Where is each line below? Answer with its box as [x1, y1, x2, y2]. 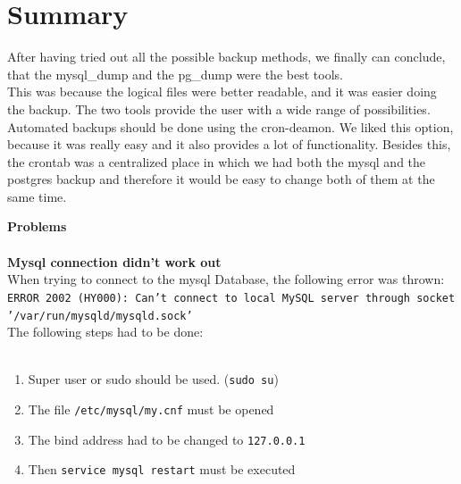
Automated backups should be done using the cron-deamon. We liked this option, [7, 117, 454, 136]
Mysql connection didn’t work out [7, 252, 222, 271]
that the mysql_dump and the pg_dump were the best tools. [7, 64, 343, 83]
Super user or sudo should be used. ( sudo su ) [28, 370, 279, 388]
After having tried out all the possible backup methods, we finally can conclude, [7, 47, 446, 66]
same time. [7, 187, 67, 205]
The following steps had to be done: [7, 322, 204, 341]
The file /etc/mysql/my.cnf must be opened [28, 400, 274, 418]
